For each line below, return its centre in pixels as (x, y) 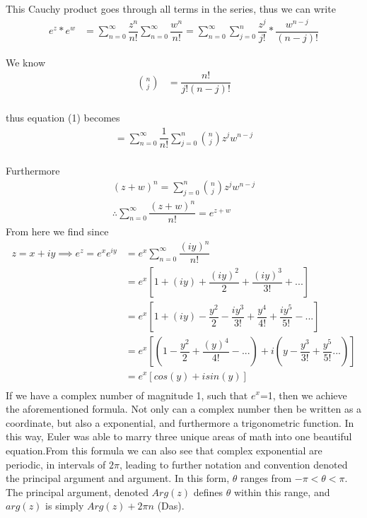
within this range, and (282, 491)
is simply (65, 506)
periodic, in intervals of (56, 464)
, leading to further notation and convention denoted (234, 464)
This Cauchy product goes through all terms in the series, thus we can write (171, 8)
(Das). (171, 506)
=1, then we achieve (303, 395)
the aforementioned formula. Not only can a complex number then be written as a (184, 409)
